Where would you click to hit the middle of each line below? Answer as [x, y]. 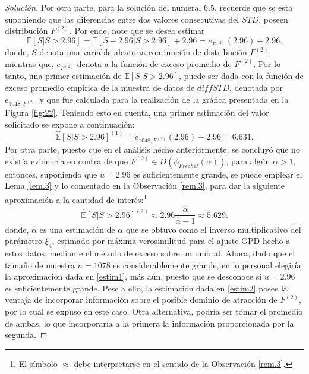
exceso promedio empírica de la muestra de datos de [100, 87]
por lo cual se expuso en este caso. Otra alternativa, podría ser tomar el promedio [154, 311]
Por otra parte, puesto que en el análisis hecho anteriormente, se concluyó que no [152, 149]
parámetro [24, 241]
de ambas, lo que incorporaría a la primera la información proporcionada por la [149, 323]
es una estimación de [77, 229]
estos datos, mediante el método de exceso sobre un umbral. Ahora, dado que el [150, 253]
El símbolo [38, 363]
